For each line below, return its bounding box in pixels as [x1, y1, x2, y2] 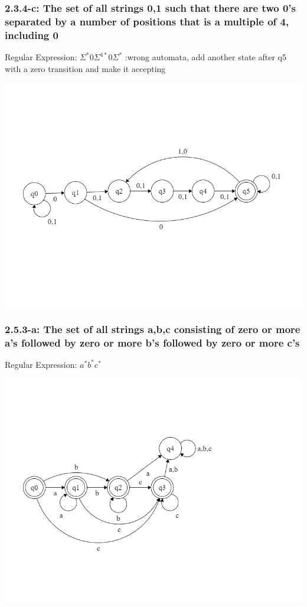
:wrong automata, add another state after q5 [125, 51, 286, 63]
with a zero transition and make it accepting [5, 62, 166, 74]
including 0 [5, 27, 58, 42]
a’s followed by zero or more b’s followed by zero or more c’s [5, 335, 300, 350]
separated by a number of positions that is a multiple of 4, [5, 14, 289, 28]
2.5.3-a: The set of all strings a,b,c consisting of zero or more [5, 321, 301, 336]
